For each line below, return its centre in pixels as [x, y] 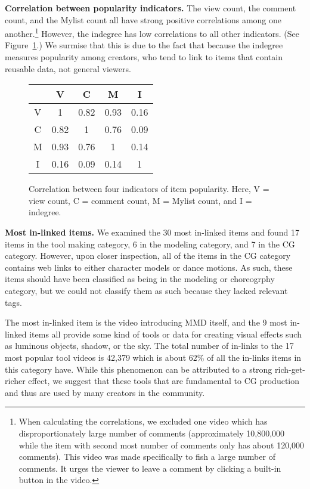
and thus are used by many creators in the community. [105, 392]
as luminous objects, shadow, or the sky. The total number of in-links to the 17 [149, 346]
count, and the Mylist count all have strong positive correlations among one [143, 19]
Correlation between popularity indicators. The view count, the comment [151, 8]
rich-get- [290, 369]
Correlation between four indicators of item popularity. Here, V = [149, 189]
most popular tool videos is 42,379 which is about [96, 357]
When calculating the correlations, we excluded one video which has [143, 421]
